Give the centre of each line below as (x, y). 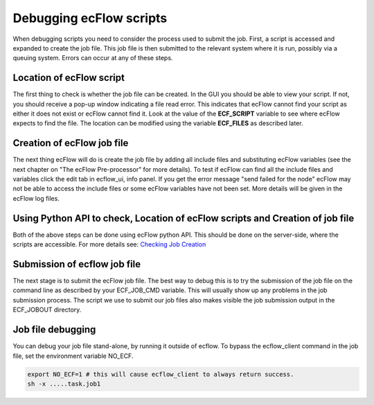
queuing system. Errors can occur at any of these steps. (93, 58)
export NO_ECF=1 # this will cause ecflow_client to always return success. (161, 374)
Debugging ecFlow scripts (90, 18)
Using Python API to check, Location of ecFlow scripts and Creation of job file (184, 218)
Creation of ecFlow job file (71, 143)
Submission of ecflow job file (77, 264)
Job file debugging (54, 330)
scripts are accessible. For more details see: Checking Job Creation (109, 244)
